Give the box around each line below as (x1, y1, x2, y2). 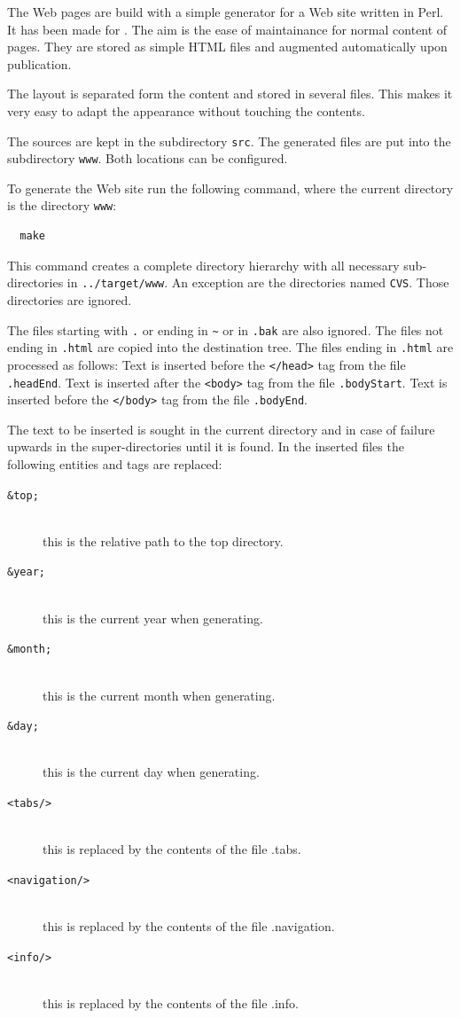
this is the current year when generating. (43, 608, 263, 627)
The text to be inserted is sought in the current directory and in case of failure (7, 419, 435, 438)
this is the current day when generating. (43, 763, 260, 781)
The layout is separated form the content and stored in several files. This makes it (7, 84, 453, 103)
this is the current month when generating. (43, 685, 276, 704)
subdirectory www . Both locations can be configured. (7, 149, 288, 168)
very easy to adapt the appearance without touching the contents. (7, 101, 365, 120)
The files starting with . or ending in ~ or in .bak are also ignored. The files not (7, 320, 444, 339)
